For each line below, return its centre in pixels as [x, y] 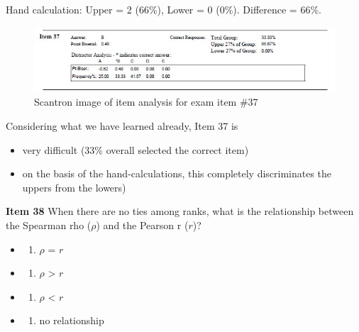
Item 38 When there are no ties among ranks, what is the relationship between [180, 211]
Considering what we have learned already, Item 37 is [122, 126]
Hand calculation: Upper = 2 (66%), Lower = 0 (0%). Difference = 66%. [164, 9]
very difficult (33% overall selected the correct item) [136, 149]
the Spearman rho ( [49, 225]
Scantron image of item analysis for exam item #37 [146, 102]
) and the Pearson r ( [142, 225]
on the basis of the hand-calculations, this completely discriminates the [177, 173]
